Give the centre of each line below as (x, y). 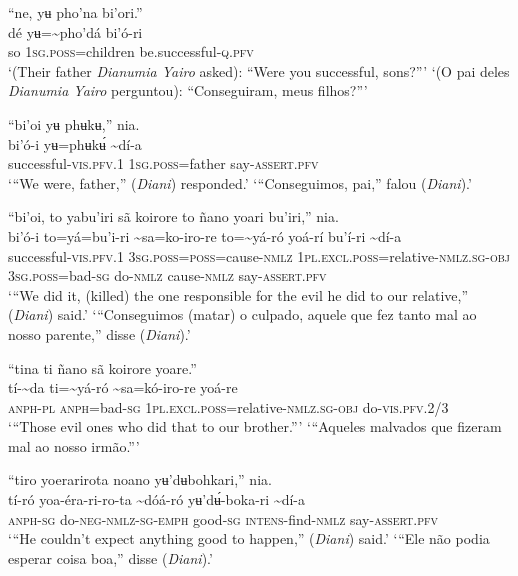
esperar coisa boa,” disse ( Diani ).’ (110, 557)
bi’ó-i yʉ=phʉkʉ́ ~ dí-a (75, 143)
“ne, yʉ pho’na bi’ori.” (75, 12)
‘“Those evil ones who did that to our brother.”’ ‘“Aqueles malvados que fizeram (255, 426)
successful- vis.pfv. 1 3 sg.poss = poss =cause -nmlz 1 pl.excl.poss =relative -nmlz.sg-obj (259, 255)
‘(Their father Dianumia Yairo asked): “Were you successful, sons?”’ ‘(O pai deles (259, 70)
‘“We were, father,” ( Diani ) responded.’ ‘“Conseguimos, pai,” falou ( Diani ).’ (240, 182)
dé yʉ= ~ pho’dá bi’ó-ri (75, 31)
